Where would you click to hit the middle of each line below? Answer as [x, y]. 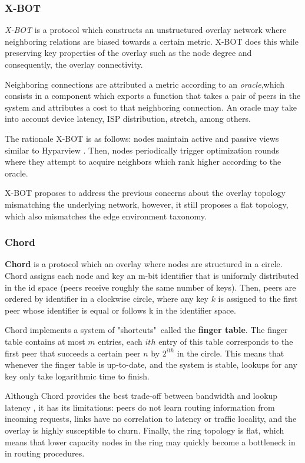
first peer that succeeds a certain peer [73, 353]
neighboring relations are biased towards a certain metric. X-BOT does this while [152, 41]
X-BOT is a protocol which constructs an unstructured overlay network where [146, 30]
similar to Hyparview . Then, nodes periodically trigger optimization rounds [142, 150]
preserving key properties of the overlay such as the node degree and [128, 53]
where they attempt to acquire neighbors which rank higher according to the [143, 161]
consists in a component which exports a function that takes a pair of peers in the [153, 96]
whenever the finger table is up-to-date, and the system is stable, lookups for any [151, 364]
